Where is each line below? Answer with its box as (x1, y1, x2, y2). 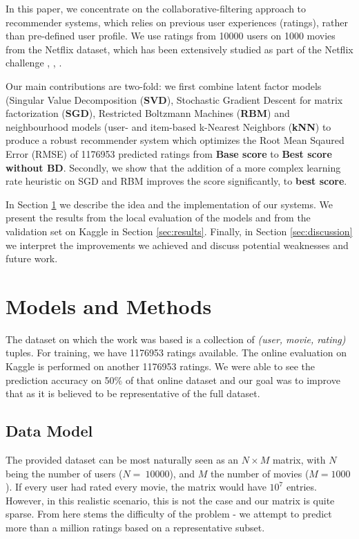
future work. (6, 251, 58, 266)
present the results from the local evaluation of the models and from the (6, 210, 311, 225)
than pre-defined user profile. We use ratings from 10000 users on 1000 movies (6, 28, 336, 43)
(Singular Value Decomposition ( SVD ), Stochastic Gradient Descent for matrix (6, 92, 343, 107)
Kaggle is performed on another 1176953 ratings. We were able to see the (6, 359, 315, 373)
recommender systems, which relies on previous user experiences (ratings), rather (6, 15, 348, 29)
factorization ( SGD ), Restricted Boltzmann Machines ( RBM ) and (6, 106, 290, 120)
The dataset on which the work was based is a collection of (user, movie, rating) (6, 331, 346, 346)
